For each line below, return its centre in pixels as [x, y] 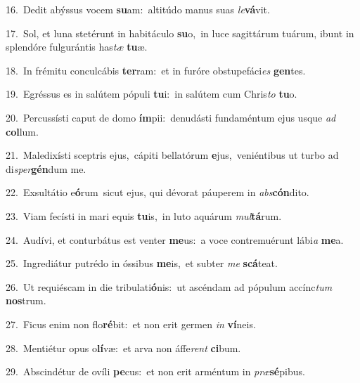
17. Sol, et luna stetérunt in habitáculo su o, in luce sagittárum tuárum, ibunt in [180, 33]
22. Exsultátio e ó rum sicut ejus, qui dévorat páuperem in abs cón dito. [157, 192]
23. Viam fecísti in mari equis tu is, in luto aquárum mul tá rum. [144, 215]
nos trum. [26, 300]
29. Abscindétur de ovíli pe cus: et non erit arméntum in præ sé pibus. [155, 371]
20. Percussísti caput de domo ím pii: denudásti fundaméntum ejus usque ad [171, 117]
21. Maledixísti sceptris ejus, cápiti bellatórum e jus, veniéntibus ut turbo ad [172, 155]
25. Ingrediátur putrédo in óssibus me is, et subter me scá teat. [142, 263]
